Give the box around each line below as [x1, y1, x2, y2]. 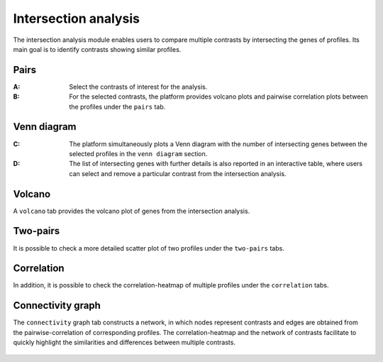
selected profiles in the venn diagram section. [69, 149, 208, 158]
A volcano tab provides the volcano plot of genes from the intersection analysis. [13, 207, 250, 215]
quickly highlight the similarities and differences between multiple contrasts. [13, 338, 235, 347]
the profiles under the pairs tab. [69, 102, 166, 111]
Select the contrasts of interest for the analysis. [69, 82, 208, 91]
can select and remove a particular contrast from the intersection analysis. [69, 169, 287, 177]
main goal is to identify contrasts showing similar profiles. [13, 45, 182, 53]
